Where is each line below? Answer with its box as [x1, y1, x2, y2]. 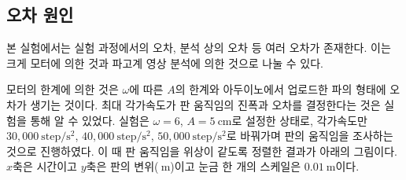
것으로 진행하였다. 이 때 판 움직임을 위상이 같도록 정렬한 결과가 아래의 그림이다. [6, 142, 397, 159]
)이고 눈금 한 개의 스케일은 [170, 158, 301, 174]
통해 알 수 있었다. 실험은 [30, 112, 149, 128]
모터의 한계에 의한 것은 [6, 81, 119, 97]
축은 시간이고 [13, 158, 77, 174]
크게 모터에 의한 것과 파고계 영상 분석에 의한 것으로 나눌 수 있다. [6, 54, 323, 71]
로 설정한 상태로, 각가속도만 [231, 112, 367, 128]
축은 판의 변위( [86, 158, 159, 174]
